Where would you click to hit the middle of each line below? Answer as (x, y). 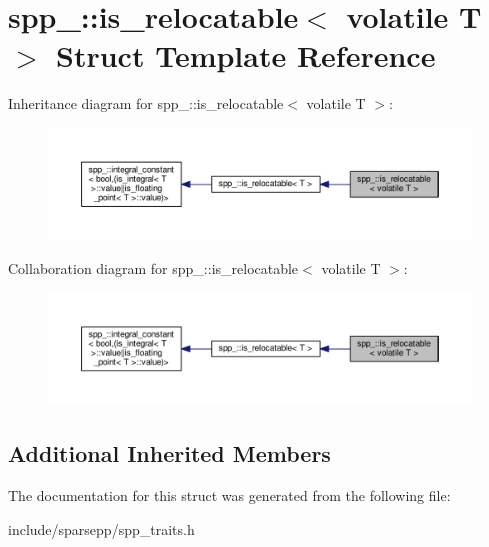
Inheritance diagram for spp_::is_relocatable (146, 103)
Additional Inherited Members (169, 453)
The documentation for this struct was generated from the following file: (229, 495)
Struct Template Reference (246, 55)
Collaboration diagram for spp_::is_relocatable (153, 268)
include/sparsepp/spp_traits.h (101, 528)
